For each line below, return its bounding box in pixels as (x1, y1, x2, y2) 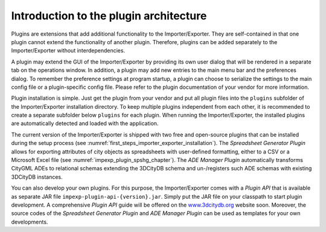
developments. (11, 218, 48, 225)
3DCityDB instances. (11, 173, 63, 181)
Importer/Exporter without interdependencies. (11, 47, 126, 54)
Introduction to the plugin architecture (11, 9, 207, 22)
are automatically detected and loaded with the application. (11, 120, 159, 127)
